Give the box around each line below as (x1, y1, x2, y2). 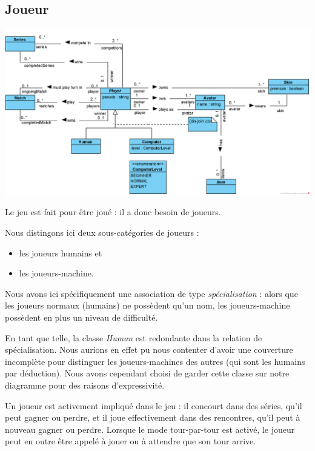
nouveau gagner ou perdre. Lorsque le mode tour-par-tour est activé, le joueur (5, 423, 295, 435)
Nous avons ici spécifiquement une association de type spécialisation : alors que (5, 287, 298, 299)
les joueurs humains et (19, 246, 102, 259)
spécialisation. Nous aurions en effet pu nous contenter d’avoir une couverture (5, 343, 293, 356)
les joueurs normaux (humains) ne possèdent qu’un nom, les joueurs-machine (5, 299, 290, 312)
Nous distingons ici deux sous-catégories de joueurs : (5, 226, 199, 239)
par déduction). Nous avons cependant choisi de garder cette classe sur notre (5, 367, 290, 379)
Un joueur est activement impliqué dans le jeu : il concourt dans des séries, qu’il (5, 399, 302, 412)
